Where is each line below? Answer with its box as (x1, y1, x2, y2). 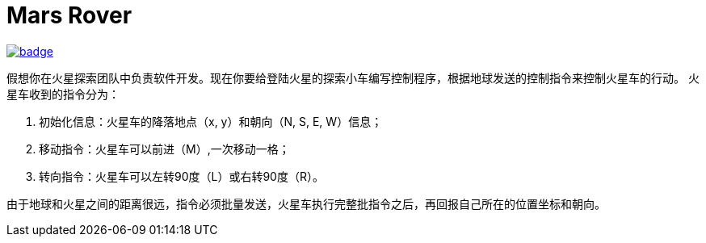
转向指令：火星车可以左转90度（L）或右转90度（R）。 (39, 169, 324, 183)
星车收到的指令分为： (6, 86, 120, 101)
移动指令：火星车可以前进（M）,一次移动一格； (39, 141, 290, 156)
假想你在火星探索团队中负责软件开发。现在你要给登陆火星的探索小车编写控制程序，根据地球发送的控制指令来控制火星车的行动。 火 (6, 70, 700, 85)
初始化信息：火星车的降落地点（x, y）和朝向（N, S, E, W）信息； (39, 114, 383, 128)
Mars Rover (6, 2, 132, 29)
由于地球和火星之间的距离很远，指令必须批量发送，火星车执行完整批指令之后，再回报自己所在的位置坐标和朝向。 (6, 196, 606, 211)
